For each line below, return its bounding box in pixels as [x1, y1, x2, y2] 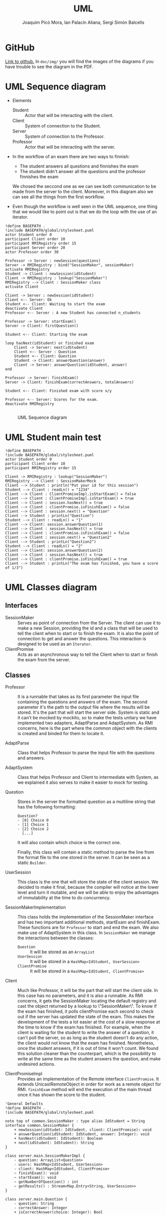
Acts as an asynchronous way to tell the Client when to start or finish [17, 651, 158, 657]
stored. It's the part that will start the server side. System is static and [17, 709, 160, 715]
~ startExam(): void [14, 1175, 56, 1180]
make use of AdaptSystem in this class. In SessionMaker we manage [17, 930, 156, 936]
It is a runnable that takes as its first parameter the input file [17, 694, 139, 699]
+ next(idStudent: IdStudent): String [14, 1141, 94, 1146]
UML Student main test [5, 432, 102, 443]
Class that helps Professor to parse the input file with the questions [17, 750, 155, 756]
